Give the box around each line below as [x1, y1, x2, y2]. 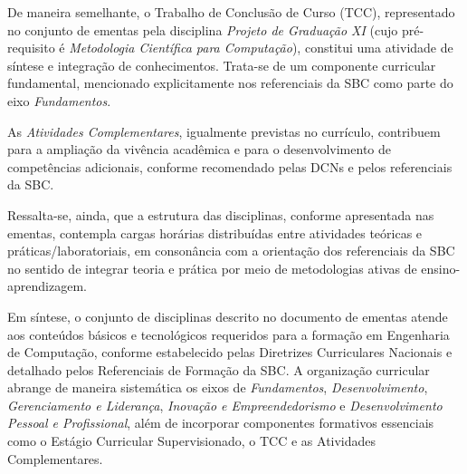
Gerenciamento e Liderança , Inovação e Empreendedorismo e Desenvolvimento [7, 395, 443, 414]
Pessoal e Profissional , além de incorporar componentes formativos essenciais [7, 413, 434, 432]
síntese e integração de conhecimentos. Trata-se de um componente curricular [7, 55, 436, 74]
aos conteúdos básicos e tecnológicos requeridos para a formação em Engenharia [7, 324, 450, 343]
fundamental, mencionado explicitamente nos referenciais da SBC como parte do [7, 73, 453, 92]
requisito [7, 38, 55, 57]
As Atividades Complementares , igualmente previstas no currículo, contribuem [7, 121, 441, 140]
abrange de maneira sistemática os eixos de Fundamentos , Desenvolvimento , [7, 378, 428, 397]
